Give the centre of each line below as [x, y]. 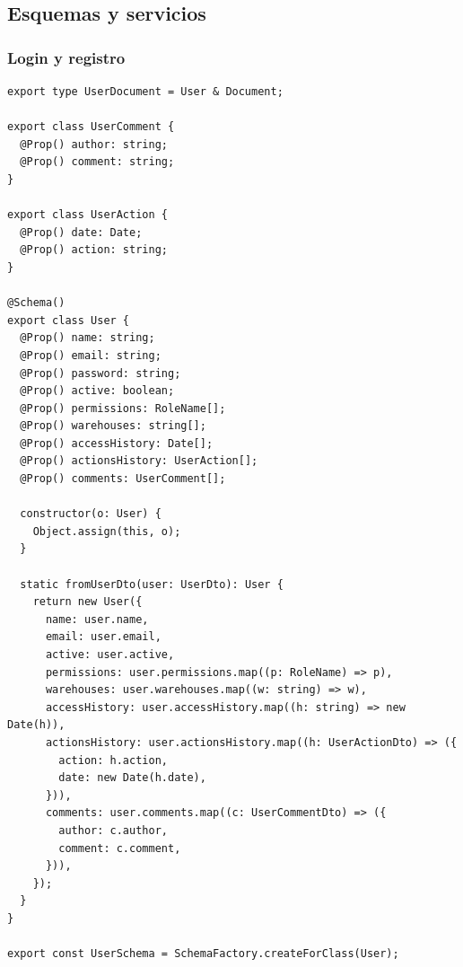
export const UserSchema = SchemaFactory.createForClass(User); [203, 954]
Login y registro [66, 57]
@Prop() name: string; [87, 338]
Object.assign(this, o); [107, 531]
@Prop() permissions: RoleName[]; [123, 408]
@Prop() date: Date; [81, 232]
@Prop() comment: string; [97, 162]
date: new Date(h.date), [132, 778]
